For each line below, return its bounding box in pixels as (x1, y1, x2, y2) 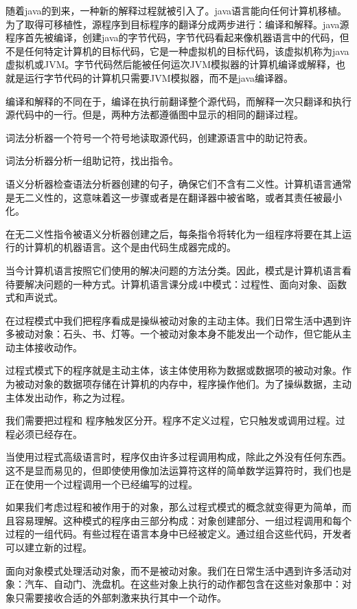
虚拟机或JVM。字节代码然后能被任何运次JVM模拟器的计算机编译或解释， (5, 57, 336, 71)
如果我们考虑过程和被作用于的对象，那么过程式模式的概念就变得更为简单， (5, 500, 342, 514)
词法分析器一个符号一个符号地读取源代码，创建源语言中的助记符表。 (5, 130, 313, 144)
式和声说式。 (5, 290, 63, 304)
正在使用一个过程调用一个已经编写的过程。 (5, 476, 198, 491)
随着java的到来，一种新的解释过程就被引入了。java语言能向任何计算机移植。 (5, 3, 347, 17)
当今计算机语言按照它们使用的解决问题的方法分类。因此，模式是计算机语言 (5, 263, 342, 277)
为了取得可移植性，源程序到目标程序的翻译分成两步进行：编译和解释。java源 (5, 16, 349, 31)
